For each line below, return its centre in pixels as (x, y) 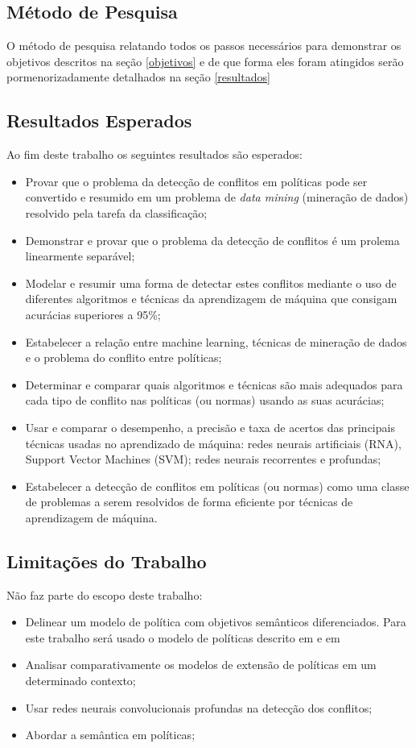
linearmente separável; (80, 256)
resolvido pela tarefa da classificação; (116, 212)
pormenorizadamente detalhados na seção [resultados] (138, 77)
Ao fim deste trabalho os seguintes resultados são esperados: (154, 154)
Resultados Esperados (99, 121)
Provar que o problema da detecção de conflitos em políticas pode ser (196, 181)
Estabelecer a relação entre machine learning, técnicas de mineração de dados (216, 341)
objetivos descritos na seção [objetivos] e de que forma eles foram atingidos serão (205, 61)
